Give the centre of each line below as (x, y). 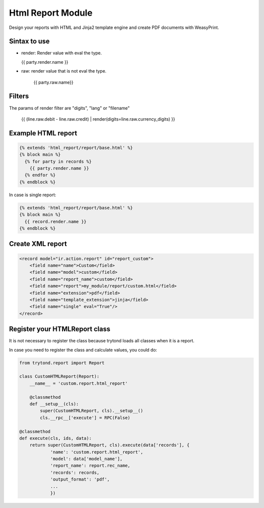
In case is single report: (33, 195)
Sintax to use (29, 41)
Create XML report (38, 244)
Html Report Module (51, 13)
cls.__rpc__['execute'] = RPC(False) (85, 418)
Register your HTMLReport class (60, 329)
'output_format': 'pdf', (80, 480)
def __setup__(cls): (54, 404)
